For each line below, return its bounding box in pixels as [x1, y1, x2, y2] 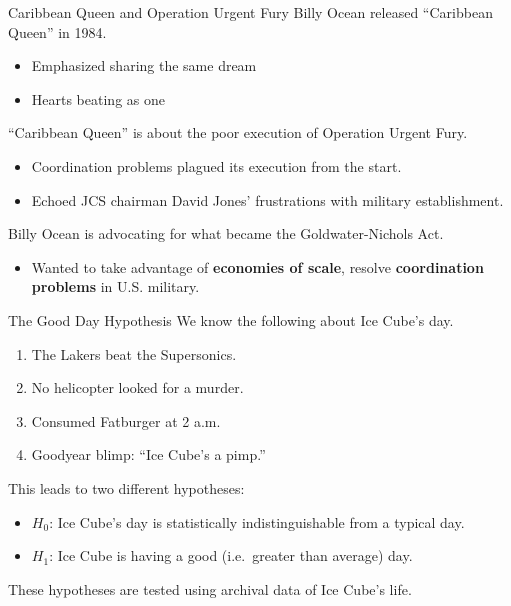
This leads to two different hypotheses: [8, 477, 245, 498]
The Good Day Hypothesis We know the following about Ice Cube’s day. [8, 309, 454, 330]
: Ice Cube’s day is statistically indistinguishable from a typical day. [49, 511, 465, 532]
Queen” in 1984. [8, 21, 107, 42]
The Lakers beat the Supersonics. [31, 343, 237, 364]
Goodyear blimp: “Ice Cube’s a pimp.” [31, 444, 266, 465]
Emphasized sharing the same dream [31, 55, 257, 76]
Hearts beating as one [31, 88, 165, 109]
